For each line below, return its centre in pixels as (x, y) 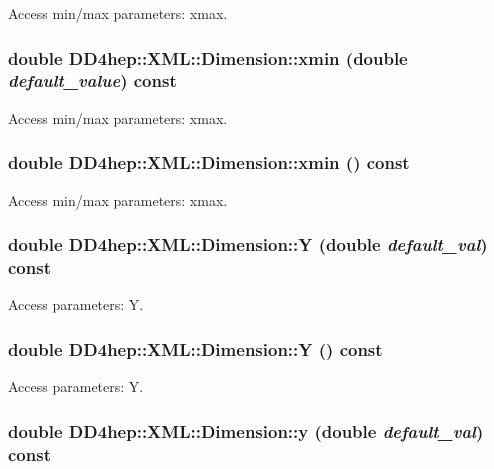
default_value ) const (92, 80)
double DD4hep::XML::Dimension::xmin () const (209, 162)
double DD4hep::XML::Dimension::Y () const (195, 348)
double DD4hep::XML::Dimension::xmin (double (208, 57)
